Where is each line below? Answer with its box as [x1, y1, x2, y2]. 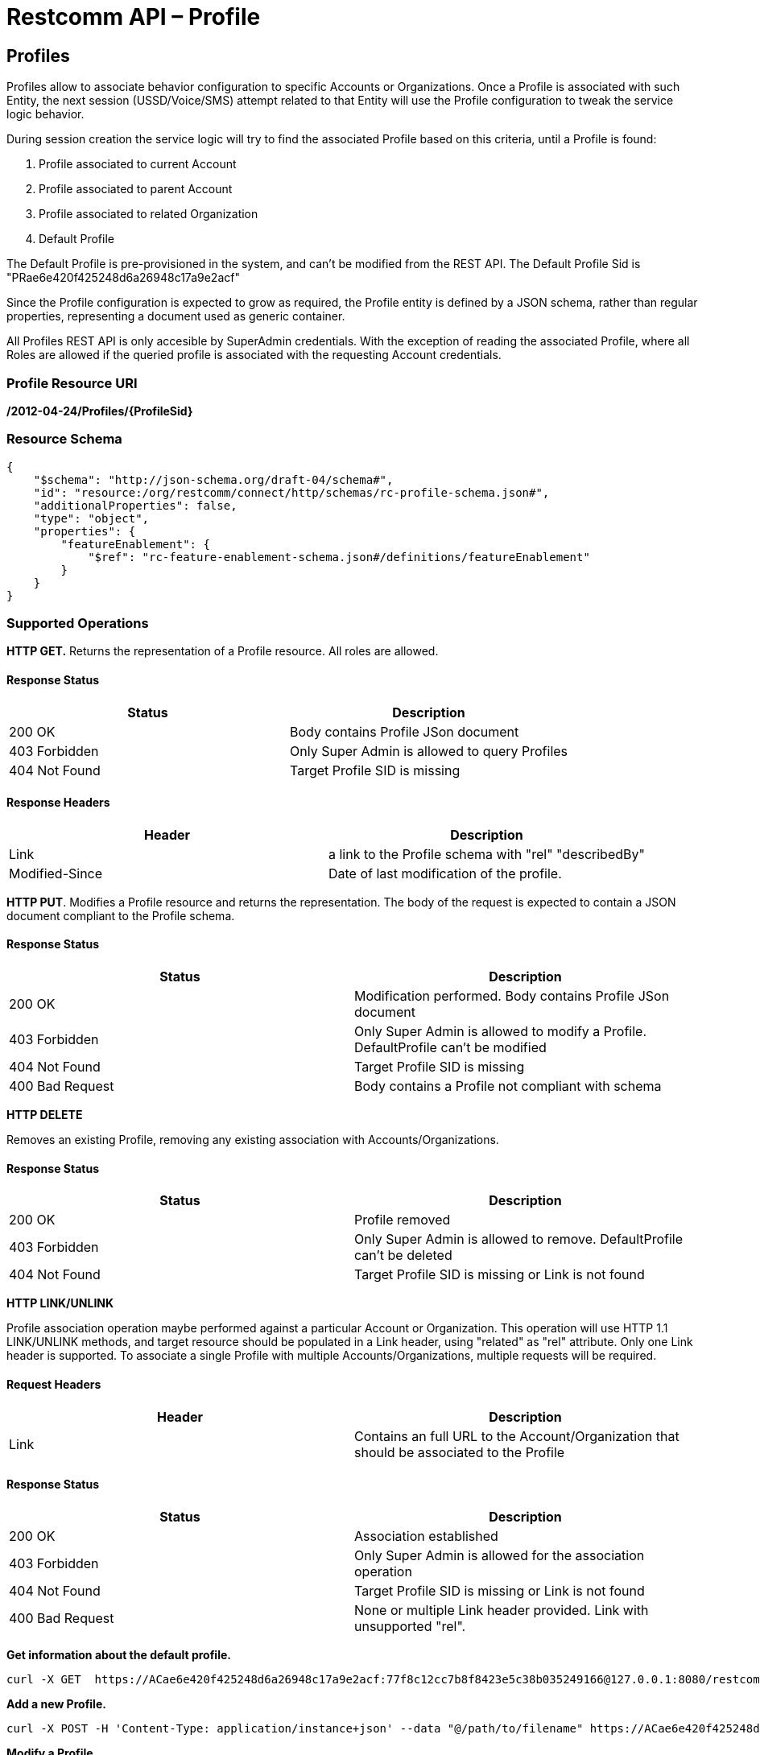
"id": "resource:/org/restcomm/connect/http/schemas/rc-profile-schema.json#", [33, 485, 550, 499]
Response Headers [6, 795, 110, 810]
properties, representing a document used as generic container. [6, 309, 345, 324]
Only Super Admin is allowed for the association [354, 1546, 645, 1563]
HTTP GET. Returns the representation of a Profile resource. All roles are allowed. [6, 644, 439, 659]
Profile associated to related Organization [39, 207, 258, 221]
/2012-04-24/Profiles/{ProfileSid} [6, 403, 193, 418]
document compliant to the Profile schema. [6, 908, 235, 923]
